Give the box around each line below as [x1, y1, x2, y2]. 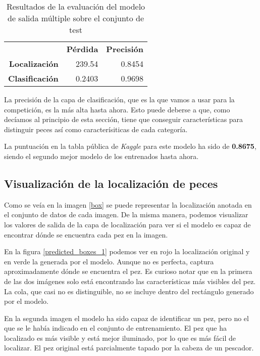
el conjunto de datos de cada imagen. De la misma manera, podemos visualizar [4, 209, 248, 220]
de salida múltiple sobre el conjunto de [8, 12, 144, 24]
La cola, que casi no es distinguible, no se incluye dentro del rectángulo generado [4, 286, 254, 296]
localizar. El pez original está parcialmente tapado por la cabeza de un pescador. [4, 342, 254, 353]
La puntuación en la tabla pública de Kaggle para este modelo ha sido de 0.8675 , [4, 141, 256, 151]
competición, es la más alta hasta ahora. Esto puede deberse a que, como [4, 104, 230, 114]
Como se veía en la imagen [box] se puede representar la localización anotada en [4, 199, 252, 210]
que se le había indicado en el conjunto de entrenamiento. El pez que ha [4, 323, 227, 333]
